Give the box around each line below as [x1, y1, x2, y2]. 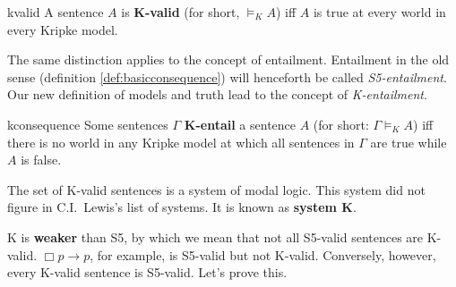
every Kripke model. [7, 20, 118, 38]
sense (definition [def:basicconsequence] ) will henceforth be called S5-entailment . [7, 67, 447, 86]
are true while [370, 132, 447, 151]
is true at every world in [313, 3, 446, 21]
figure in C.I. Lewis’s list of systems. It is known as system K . [7, 198, 357, 216]
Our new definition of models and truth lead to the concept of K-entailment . [7, 85, 427, 104]
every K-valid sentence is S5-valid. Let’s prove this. [7, 263, 288, 282]
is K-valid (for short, [121, 3, 240, 21]
